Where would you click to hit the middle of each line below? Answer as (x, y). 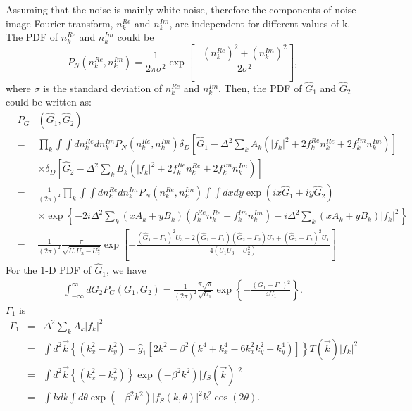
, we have (126, 270)
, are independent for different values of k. (260, 23)
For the (21, 270)
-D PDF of (68, 270)
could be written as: (49, 102)
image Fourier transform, (60, 23)
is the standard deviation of (103, 88)
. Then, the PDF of (260, 88)
